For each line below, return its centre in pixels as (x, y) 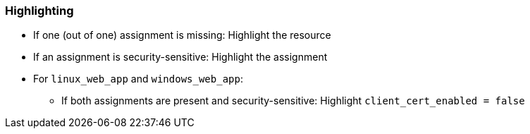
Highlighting (39, 11)
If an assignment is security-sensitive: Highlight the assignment (180, 57)
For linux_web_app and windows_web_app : (138, 79)
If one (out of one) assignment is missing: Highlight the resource (182, 35)
